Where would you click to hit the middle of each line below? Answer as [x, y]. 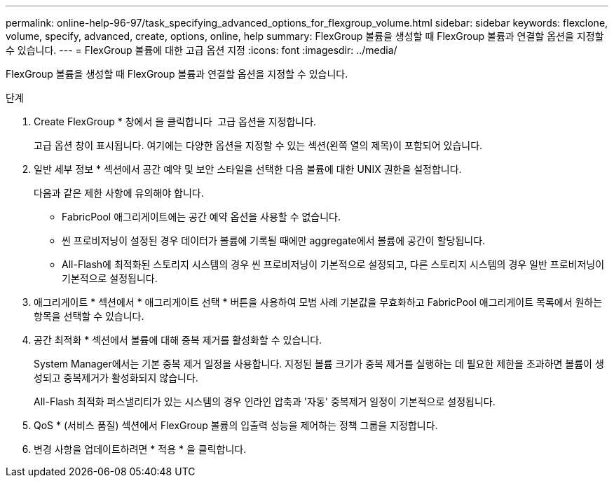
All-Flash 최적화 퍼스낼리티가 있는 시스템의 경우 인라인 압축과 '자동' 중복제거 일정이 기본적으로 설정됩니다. [265, 401]
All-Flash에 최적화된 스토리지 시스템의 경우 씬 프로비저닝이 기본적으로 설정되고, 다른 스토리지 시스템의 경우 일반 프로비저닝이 [333, 264]
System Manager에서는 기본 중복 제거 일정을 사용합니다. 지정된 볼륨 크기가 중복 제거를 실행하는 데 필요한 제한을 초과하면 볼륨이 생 [319, 364]
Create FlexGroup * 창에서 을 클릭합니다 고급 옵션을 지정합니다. [175, 121]
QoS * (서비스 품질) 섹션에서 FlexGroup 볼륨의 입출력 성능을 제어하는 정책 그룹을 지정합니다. [236, 425]
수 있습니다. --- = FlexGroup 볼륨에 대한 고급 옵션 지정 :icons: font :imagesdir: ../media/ [202, 50]
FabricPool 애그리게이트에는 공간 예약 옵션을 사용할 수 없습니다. [202, 217]
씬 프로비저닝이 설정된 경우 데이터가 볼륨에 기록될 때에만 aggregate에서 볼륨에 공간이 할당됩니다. [274, 240]
